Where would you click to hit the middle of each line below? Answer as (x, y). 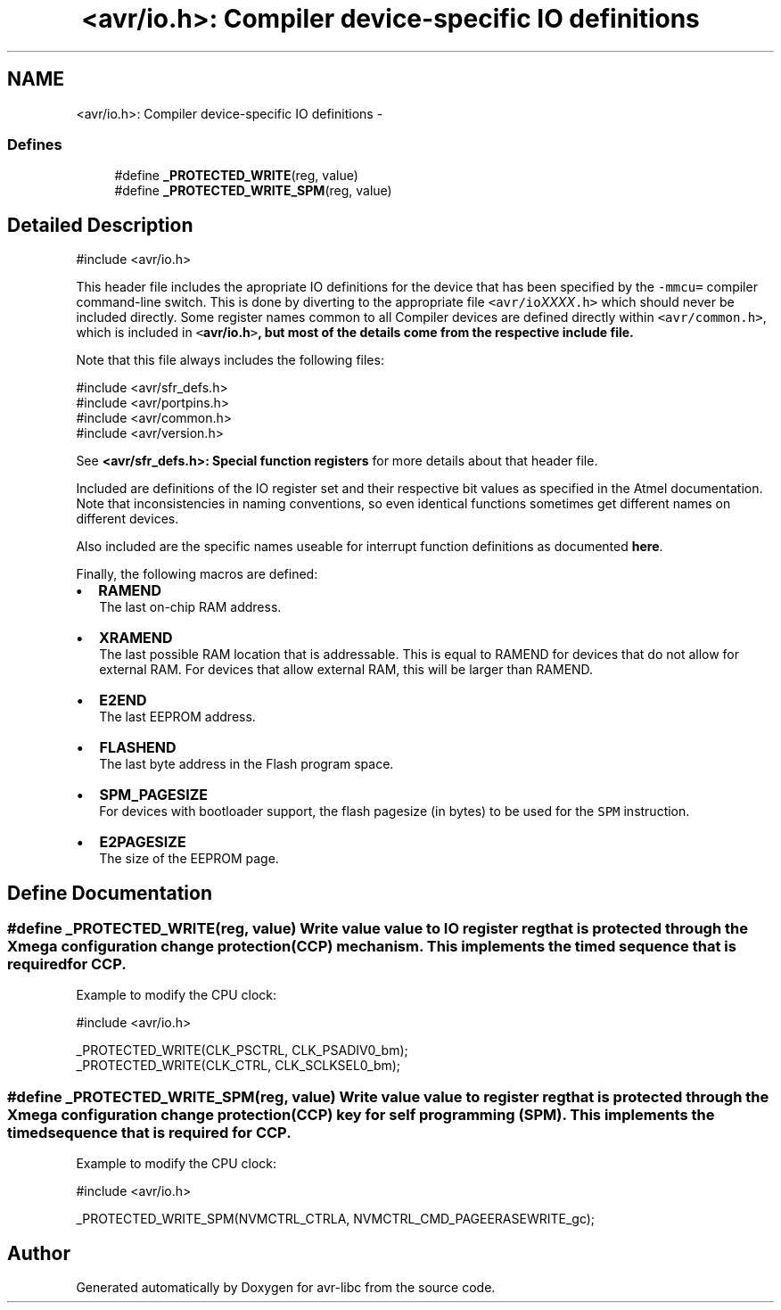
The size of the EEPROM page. (189, 859)
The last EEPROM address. (177, 717)
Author (39, 1253)
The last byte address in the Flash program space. (247, 764)
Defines (35, 144)
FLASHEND (138, 748)
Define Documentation (110, 893)
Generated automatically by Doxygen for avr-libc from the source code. (286, 1287)
